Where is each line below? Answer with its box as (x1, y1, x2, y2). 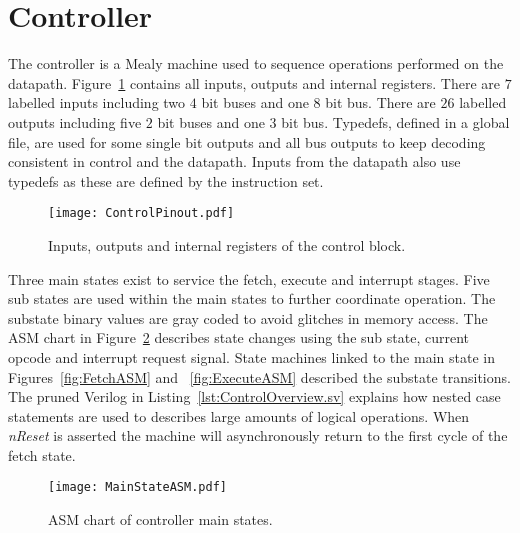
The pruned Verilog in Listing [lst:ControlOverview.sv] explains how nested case (8, 386, 501, 407)
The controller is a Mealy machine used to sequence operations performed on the (8, 53, 504, 74)
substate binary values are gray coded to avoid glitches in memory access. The (8, 307, 488, 328)
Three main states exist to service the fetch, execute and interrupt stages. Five (8, 268, 490, 289)
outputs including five (8, 111, 142, 132)
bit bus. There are (325, 92, 436, 113)
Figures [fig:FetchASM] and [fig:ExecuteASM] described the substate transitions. (8, 366, 511, 387)
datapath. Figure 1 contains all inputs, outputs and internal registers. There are (8, 72, 501, 93)
